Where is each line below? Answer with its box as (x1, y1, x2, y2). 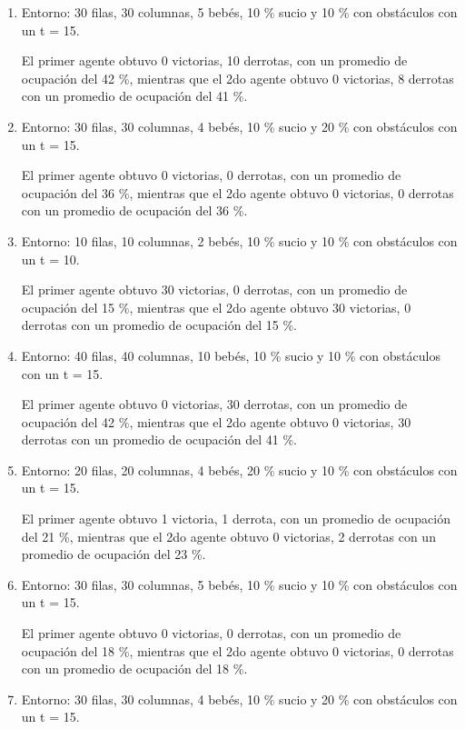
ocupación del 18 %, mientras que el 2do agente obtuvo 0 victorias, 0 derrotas (21, 641, 454, 660)
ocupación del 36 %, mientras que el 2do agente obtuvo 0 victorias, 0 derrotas (21, 183, 454, 202)
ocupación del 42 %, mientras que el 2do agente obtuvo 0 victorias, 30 (21, 412, 411, 431)
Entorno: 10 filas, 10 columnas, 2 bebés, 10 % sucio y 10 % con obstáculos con (21, 231, 458, 250)
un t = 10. (21, 249, 80, 268)
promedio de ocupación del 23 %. (21, 544, 206, 564)
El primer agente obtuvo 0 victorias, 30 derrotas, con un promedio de (21, 394, 408, 414)
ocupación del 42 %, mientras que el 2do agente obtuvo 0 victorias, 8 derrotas (21, 68, 454, 87)
